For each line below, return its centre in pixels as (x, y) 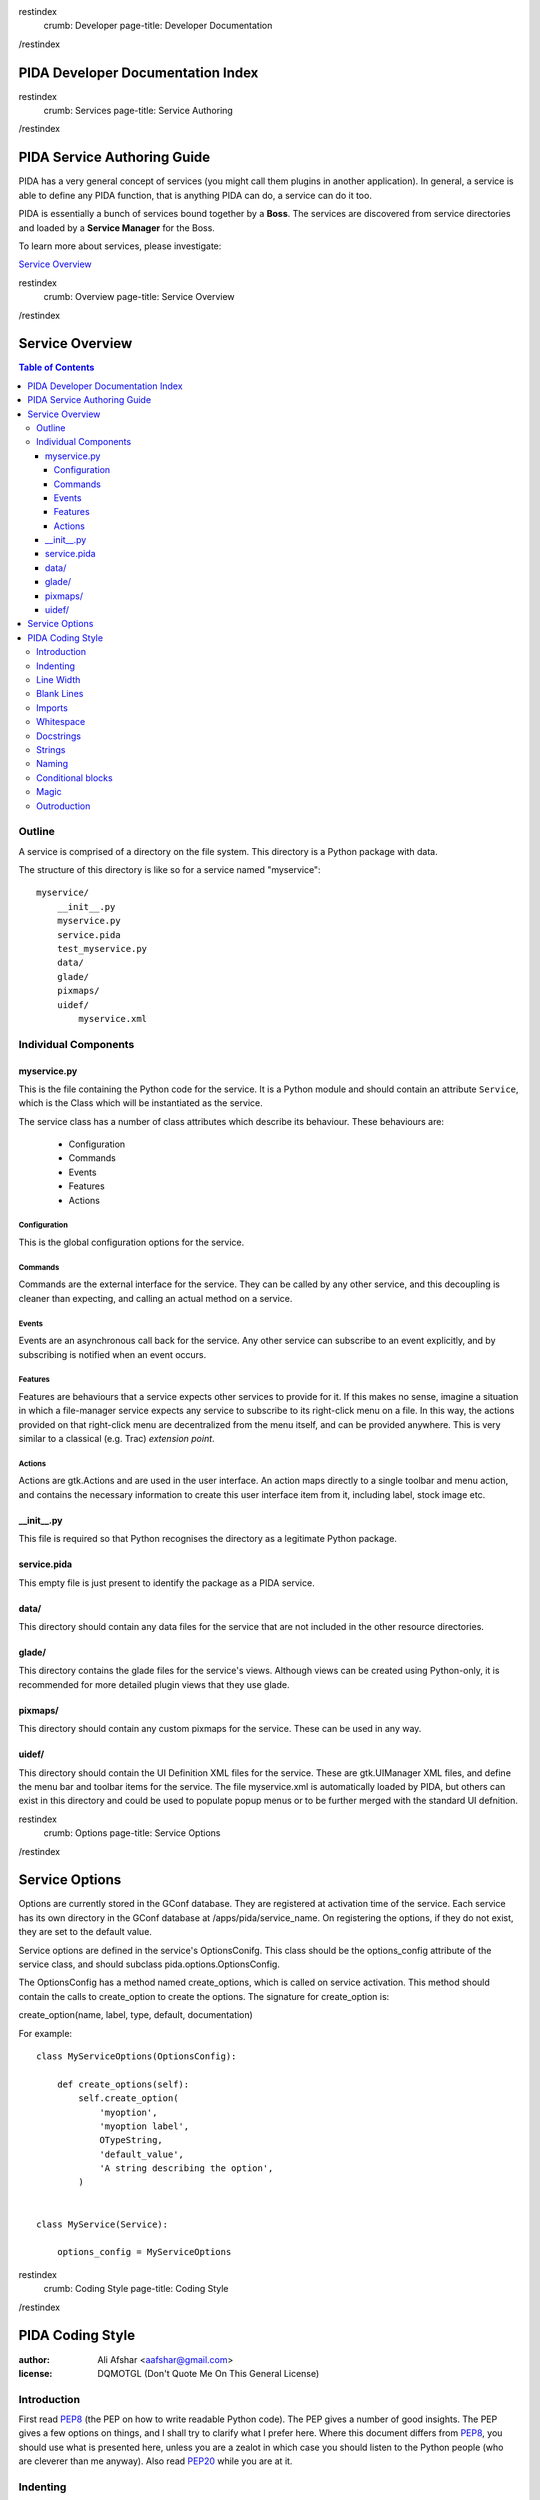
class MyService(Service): (102, 2224)
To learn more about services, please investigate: (120, 246)
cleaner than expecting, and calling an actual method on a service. (155, 1298)
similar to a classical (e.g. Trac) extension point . (116, 1439)
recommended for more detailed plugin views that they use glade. (154, 1684)
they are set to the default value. (85, 1932)
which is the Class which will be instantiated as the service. (141, 1103)
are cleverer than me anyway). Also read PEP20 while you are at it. (155, 2461)
